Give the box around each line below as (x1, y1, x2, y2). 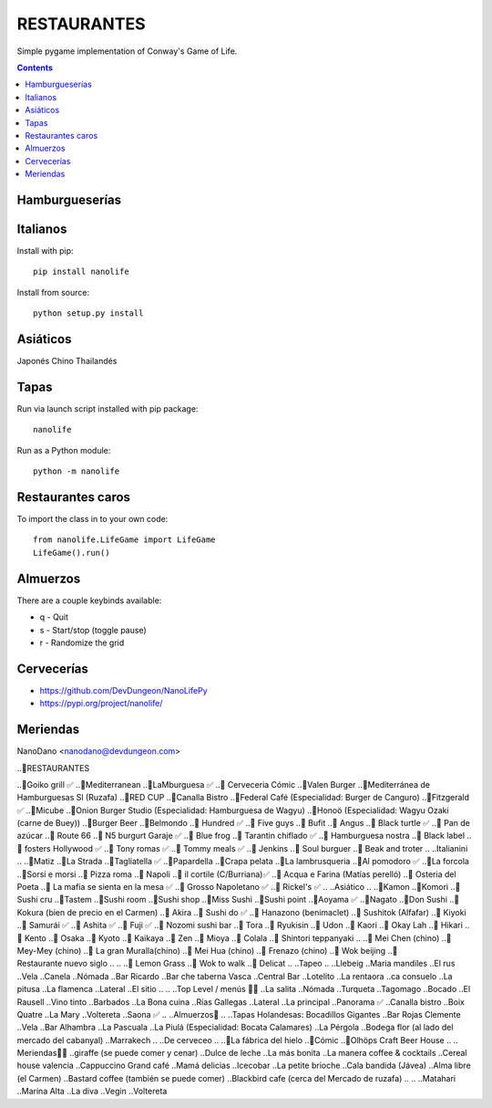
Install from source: (16, 287, 90, 298)
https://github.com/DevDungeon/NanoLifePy (39, 685, 209, 695)
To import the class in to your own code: (16, 514, 169, 525)
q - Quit (39, 611, 68, 622)
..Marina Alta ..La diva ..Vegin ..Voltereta (16, 1086, 168, 1097)
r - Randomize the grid (39, 637, 125, 648)
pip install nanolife (33, 267, 129, 277)
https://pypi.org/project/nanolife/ (39, 698, 163, 709)
